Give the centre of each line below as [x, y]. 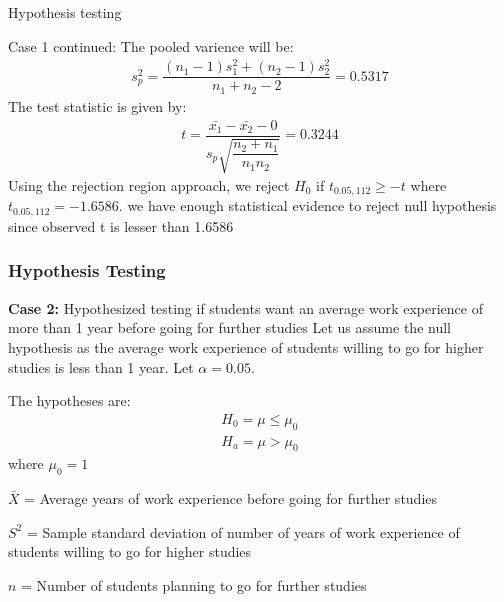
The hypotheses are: [69, 400]
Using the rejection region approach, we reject [149, 185]
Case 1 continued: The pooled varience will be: [151, 45]
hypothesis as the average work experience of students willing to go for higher [246, 346]
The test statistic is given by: [97, 105]
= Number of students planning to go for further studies [194, 584]
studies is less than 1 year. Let [101, 366]
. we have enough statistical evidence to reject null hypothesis [307, 205]
